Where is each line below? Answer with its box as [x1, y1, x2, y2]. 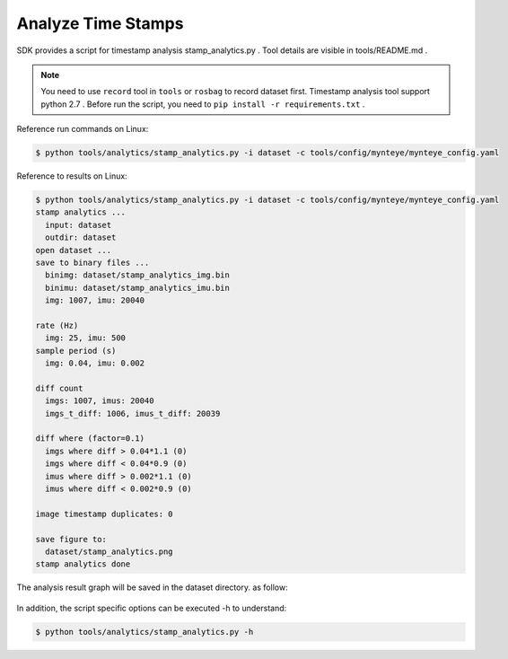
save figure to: [35, 534, 108, 544]
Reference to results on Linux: [16, 171, 127, 181]
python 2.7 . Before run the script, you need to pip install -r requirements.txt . [40, 99, 365, 110]
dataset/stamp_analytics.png [45, 547, 174, 557]
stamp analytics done [35, 559, 131, 569]
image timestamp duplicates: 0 [35, 508, 174, 519]
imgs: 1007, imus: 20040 [45, 396, 154, 406]
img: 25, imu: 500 [45, 333, 126, 343]
